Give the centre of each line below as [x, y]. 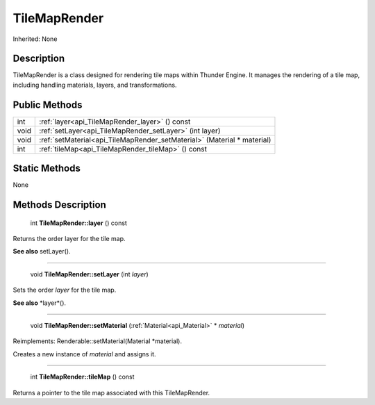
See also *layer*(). [39, 303]
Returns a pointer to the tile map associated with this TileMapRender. [111, 392]
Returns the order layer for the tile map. [69, 239]
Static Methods [47, 168]
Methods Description [60, 205]
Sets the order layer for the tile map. [65, 290]
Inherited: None [35, 39]
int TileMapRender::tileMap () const [82, 377]
